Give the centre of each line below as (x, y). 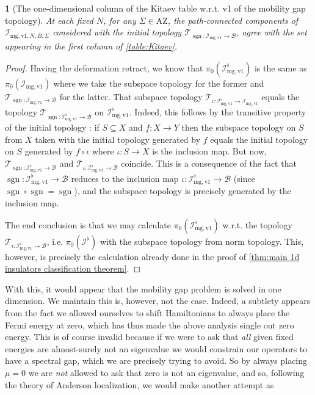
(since (244, 178)
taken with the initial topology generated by (118, 139)
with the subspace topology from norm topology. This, (202, 241)
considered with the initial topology (117, 32)
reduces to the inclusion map (125, 178)
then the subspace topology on (239, 127)
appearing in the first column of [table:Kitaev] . (91, 46)
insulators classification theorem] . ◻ (73, 268)
